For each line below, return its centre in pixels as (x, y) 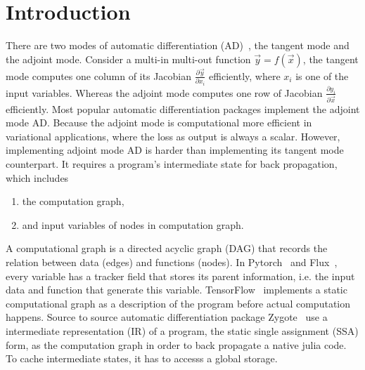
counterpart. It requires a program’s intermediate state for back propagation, (172, 164)
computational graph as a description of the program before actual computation (178, 303)
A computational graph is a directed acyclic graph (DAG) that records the (167, 248)
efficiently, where (245, 75)
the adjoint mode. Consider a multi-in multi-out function (128, 59)
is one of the (322, 75)
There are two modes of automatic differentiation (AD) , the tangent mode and (178, 45)
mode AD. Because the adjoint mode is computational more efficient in (159, 123)
